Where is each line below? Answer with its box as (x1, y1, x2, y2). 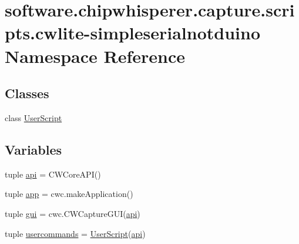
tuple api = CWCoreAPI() (5, 168, 101, 180)
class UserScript (5, 111, 62, 123)
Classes (5, 84, 49, 102)
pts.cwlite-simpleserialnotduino (5, 21, 261, 45)
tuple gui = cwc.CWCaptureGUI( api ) (5, 207, 140, 219)
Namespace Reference (5, 44, 185, 68)
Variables (5, 140, 62, 158)
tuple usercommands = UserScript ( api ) (5, 227, 146, 239)
